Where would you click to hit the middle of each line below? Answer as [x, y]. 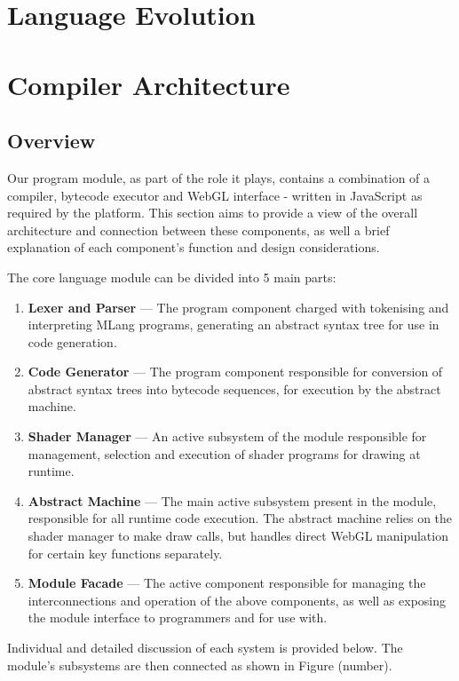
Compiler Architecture [149, 84]
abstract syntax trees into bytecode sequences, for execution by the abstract [234, 388]
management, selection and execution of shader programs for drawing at [224, 453]
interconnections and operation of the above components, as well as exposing [237, 600]
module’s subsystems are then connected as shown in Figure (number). [200, 665]
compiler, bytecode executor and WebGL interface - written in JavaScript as [215, 195]
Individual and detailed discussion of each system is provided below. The [205, 648]
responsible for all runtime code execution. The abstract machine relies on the [240, 518]
